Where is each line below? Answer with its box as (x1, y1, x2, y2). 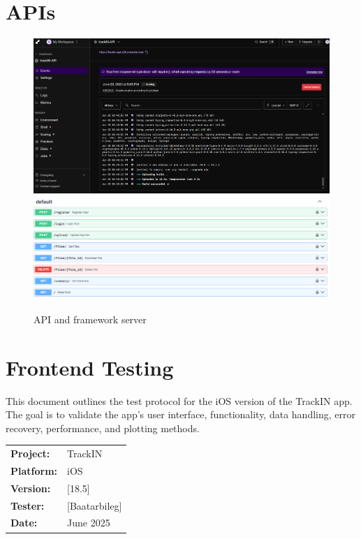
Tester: (10, 498, 45, 512)
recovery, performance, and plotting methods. (6, 420, 200, 435)
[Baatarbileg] (67, 498, 122, 512)
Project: (10, 446, 50, 461)
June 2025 (67, 515, 110, 530)
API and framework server (34, 311, 147, 326)
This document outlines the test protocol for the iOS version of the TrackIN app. (6, 393, 353, 408)
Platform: (10, 463, 58, 478)
